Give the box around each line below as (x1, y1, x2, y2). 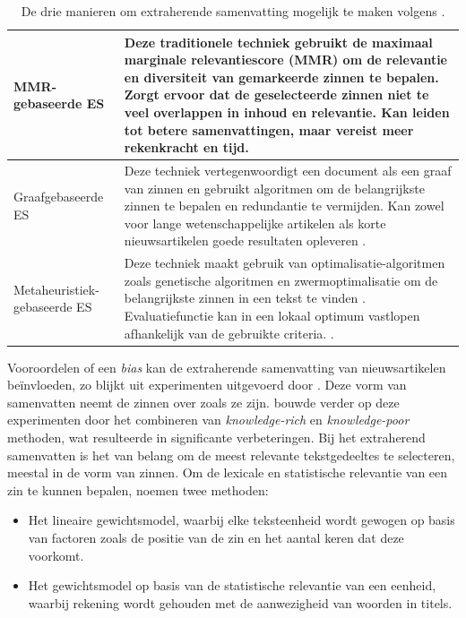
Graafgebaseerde (13, 187, 104, 206)
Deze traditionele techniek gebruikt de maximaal (124, 32, 433, 51)
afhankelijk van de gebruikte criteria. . (124, 323, 334, 342)
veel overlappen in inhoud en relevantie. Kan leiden (124, 102, 450, 121)
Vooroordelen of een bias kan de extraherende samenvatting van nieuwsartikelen (7, 357, 446, 376)
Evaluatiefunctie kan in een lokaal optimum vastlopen (124, 306, 420, 324)
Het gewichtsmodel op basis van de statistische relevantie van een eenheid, (28, 576, 436, 595)
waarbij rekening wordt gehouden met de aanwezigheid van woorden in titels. (28, 593, 453, 612)
